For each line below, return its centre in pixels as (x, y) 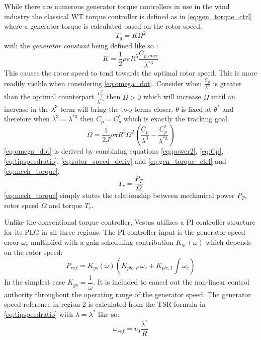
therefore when (27, 119)
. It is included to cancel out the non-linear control (171, 282)
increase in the (26, 109)
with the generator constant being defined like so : (81, 45)
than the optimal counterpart (49, 96)
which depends (228, 242)
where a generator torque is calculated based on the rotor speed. (103, 26)
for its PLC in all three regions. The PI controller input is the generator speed (125, 232)
